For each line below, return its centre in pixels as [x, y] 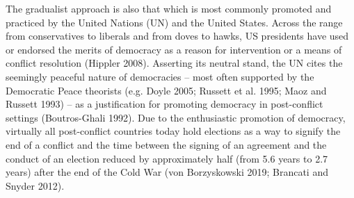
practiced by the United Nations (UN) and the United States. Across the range [174, 22]
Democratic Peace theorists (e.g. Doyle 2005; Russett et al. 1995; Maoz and [166, 90]
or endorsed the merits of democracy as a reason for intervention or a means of [174, 49]
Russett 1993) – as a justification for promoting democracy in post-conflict [164, 104]
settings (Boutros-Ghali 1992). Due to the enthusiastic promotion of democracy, [176, 117]
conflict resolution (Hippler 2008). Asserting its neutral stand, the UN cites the [174, 63]
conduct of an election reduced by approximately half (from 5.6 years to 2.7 [167, 158]
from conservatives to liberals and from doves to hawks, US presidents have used [177, 36]
